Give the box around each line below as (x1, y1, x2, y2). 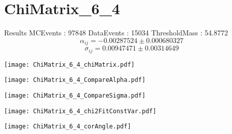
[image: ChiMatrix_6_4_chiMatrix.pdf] (4, 61, 135, 68)
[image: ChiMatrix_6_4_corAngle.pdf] (4, 123, 131, 130)
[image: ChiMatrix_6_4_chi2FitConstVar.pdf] (4, 107, 157, 115)
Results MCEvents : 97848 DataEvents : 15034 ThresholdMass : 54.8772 (4, 27, 228, 38)
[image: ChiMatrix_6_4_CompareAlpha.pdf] (4, 76, 146, 84)
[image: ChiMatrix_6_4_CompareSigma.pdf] (4, 92, 146, 99)
